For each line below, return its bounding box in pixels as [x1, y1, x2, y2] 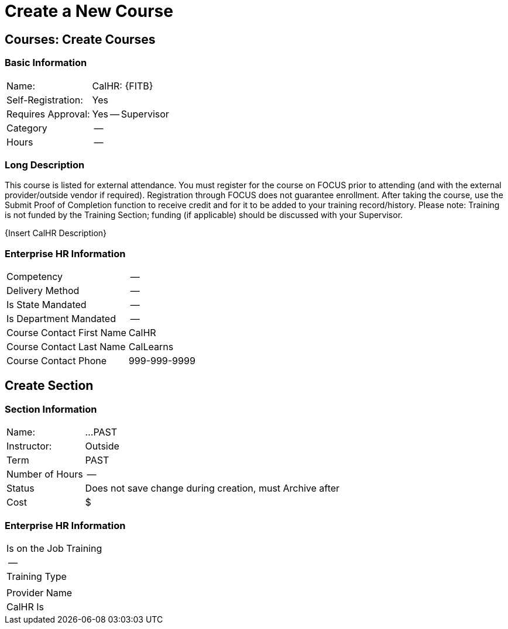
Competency [6, 271, 63, 283]
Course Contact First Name [6, 327, 126, 339]
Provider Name [6, 587, 73, 599]
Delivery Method [6, 285, 80, 297]
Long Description [5, 158, 85, 171]
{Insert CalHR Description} [5, 228, 107, 239]
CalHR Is [6, 601, 44, 613]
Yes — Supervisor [92, 108, 169, 120]
